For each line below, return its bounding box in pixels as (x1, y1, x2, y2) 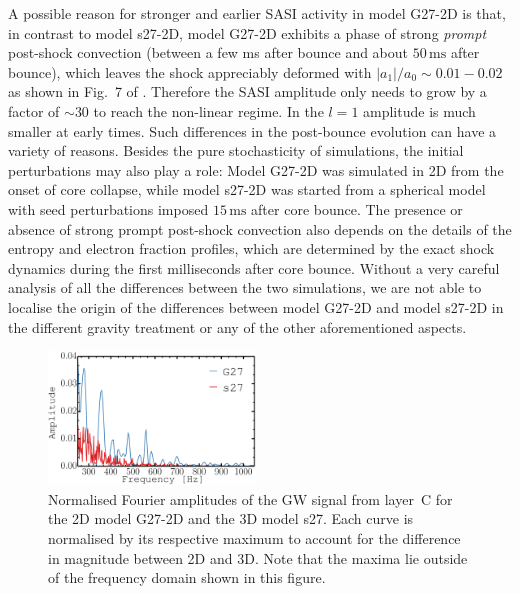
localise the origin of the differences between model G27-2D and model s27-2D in (8, 296, 504, 317)
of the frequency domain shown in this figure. (48, 567, 326, 588)
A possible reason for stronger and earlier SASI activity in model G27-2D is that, (8, 3, 506, 23)
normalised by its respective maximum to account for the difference (48, 527, 461, 548)
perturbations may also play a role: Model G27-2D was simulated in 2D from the (8, 159, 504, 180)
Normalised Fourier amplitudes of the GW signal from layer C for (48, 488, 453, 509)
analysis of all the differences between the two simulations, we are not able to (8, 277, 482, 298)
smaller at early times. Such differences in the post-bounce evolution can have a (8, 120, 497, 141)
